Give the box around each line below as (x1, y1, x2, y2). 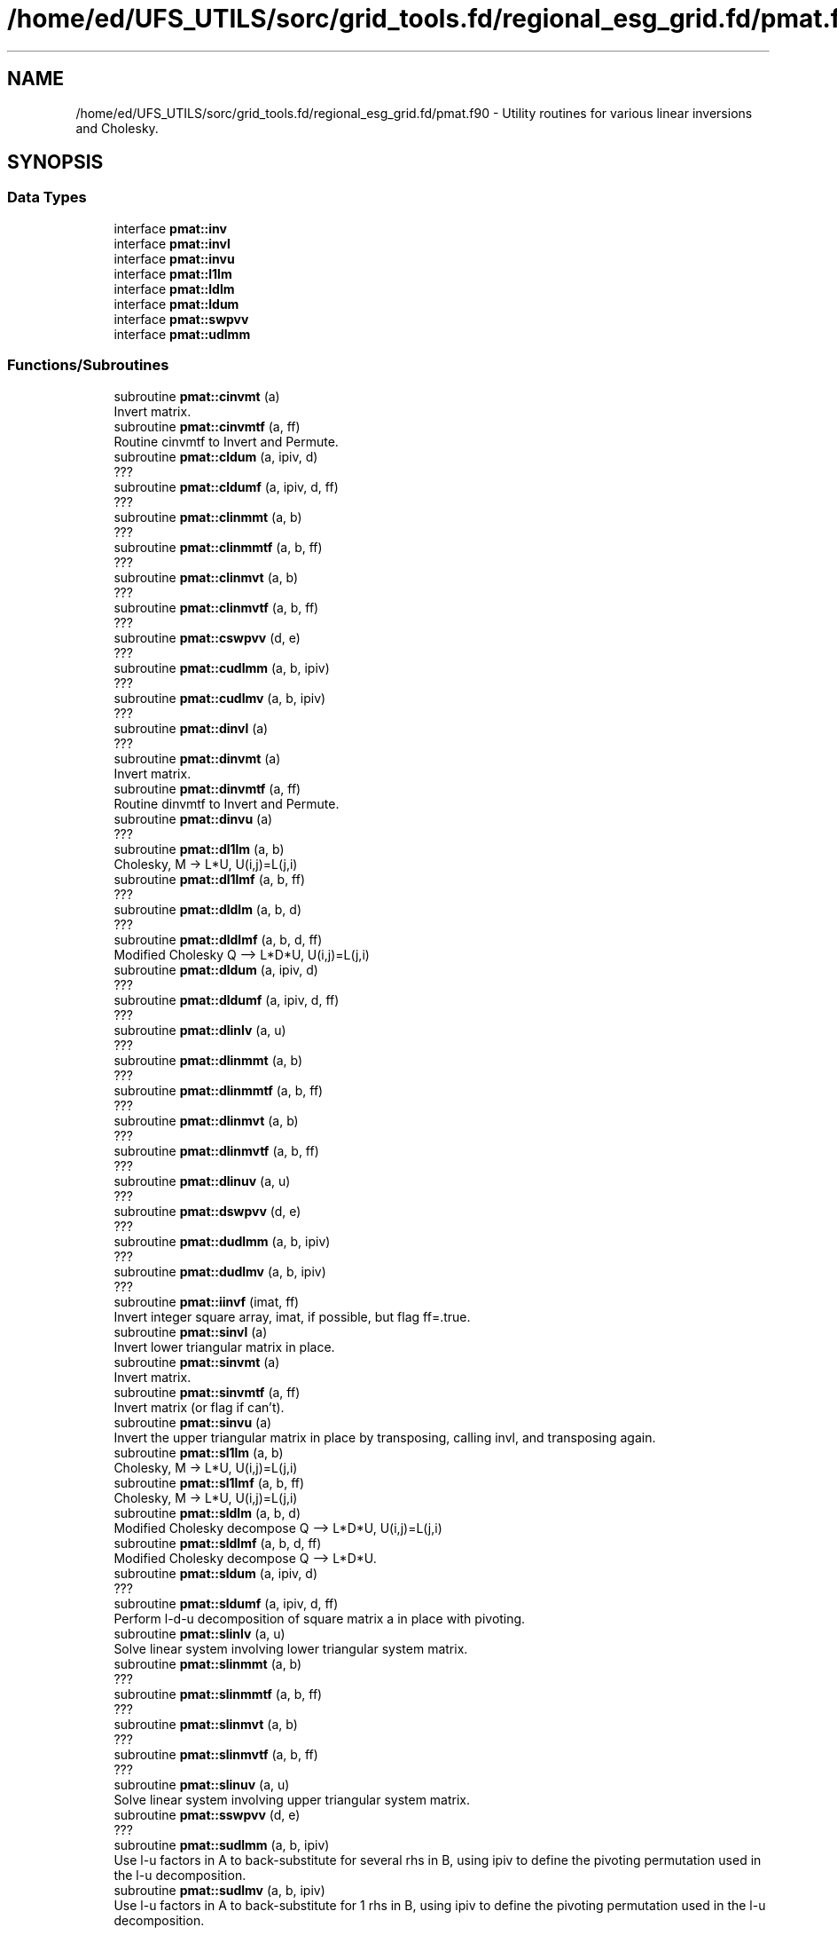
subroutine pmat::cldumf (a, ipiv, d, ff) (113, 478, 339, 494)
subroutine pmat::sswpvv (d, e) (113, 1806, 301, 1822)
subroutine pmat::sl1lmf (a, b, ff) (113, 1474, 305, 1490)
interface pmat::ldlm (113, 280, 235, 296)
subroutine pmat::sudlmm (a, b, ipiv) (113, 1836, 330, 1852)
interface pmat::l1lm (113, 265, 232, 281)
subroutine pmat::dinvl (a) (113, 720, 269, 736)
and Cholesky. (75, 120, 159, 136)
